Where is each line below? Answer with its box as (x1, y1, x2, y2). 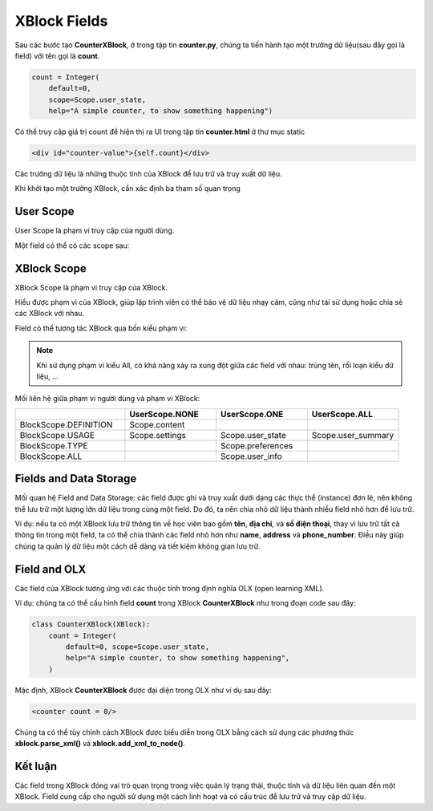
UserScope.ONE (221, 408, 284, 420)
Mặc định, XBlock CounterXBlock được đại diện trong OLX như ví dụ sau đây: (14, 685, 273, 695)
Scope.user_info (221, 450, 282, 461)
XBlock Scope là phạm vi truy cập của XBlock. (14, 282, 168, 292)
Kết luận (14, 759, 58, 773)
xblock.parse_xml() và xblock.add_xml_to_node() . (14, 739, 186, 748)
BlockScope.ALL (19, 450, 83, 461)
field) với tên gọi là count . (14, 51, 100, 60)
